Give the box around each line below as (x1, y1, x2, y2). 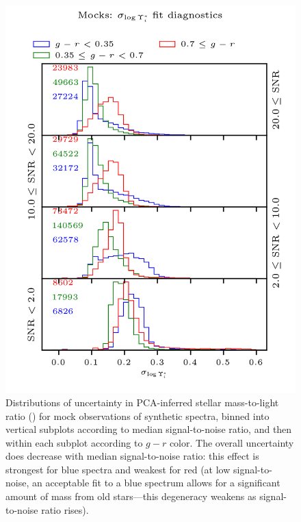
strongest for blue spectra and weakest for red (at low (5, 462, 231, 476)
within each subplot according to (5, 435, 143, 449)
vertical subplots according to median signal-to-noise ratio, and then (5, 422, 292, 436)
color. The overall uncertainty (169, 435, 294, 449)
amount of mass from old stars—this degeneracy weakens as (5, 489, 257, 504)
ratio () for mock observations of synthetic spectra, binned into (5, 408, 270, 423)
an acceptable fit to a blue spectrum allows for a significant (31, 475, 280, 490)
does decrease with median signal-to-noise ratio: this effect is (5, 449, 259, 463)
